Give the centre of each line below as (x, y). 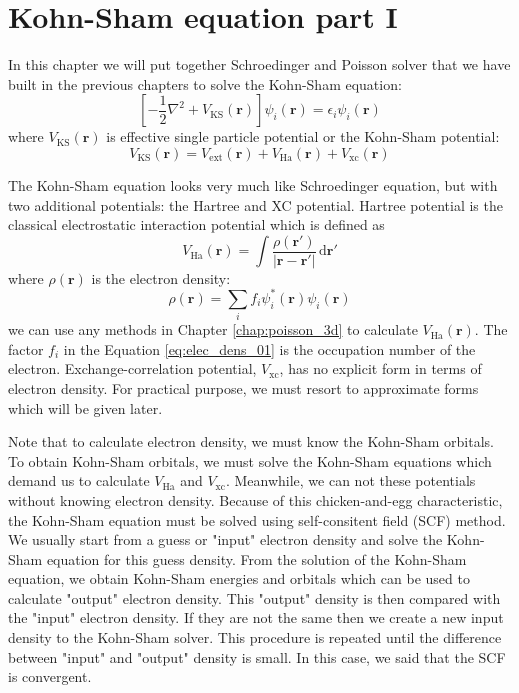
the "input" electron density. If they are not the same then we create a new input (256, 617)
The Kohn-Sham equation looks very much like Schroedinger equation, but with (253, 184)
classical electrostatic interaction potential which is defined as (196, 224)
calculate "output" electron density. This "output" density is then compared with (254, 597)
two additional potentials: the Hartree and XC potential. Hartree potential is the (255, 204)
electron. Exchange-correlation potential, (132, 368)
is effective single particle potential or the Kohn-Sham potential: (303, 136)
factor (26, 348)
